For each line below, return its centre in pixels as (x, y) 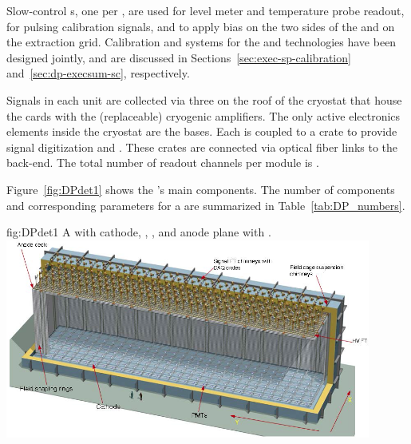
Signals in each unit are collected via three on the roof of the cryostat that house (204, 99)
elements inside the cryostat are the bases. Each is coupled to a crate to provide (202, 131)
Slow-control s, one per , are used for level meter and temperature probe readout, (205, 10)
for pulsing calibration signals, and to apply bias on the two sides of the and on (201, 26)
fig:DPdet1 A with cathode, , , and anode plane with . (139, 232)
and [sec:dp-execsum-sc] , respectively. (98, 73)
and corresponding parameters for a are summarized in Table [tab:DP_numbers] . (206, 205)
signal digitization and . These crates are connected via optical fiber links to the (202, 147)
